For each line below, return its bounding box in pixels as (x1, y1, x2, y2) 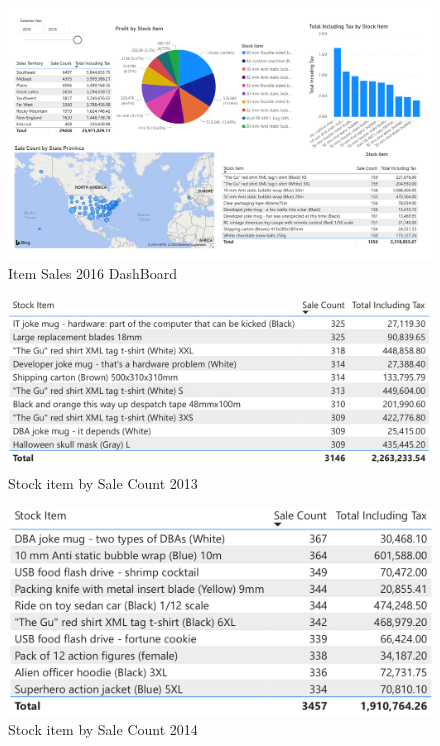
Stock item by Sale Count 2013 (8, 473, 198, 494)
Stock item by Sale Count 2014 (8, 718, 198, 739)
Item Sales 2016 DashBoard (8, 262, 177, 283)
